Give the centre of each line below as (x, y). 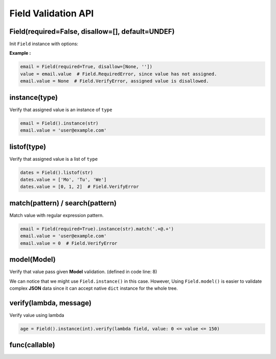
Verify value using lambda (37, 315)
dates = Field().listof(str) (57, 172)
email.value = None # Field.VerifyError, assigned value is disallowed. (114, 81)
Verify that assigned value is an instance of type (61, 110)
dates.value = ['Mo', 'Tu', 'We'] (63, 179)
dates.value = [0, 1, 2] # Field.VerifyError (79, 187)
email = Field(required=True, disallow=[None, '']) (86, 67)
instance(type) (34, 97)
